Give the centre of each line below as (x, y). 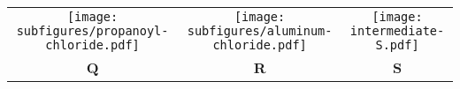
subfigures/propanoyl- (92, 31)
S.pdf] (397, 45)
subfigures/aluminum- (260, 31)
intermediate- (397, 31)
